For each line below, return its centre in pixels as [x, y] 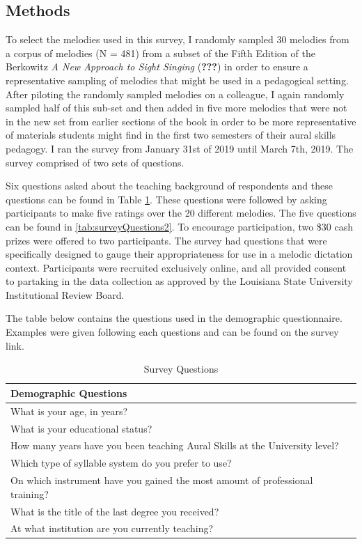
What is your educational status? [81, 428]
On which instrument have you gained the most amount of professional [162, 480]
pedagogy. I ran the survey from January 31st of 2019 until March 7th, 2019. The [180, 148]
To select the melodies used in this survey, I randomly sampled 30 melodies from [178, 39]
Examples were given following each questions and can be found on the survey [172, 332]
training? [30, 494]
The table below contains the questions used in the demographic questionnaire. [174, 318]
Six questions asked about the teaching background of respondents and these [169, 186]
